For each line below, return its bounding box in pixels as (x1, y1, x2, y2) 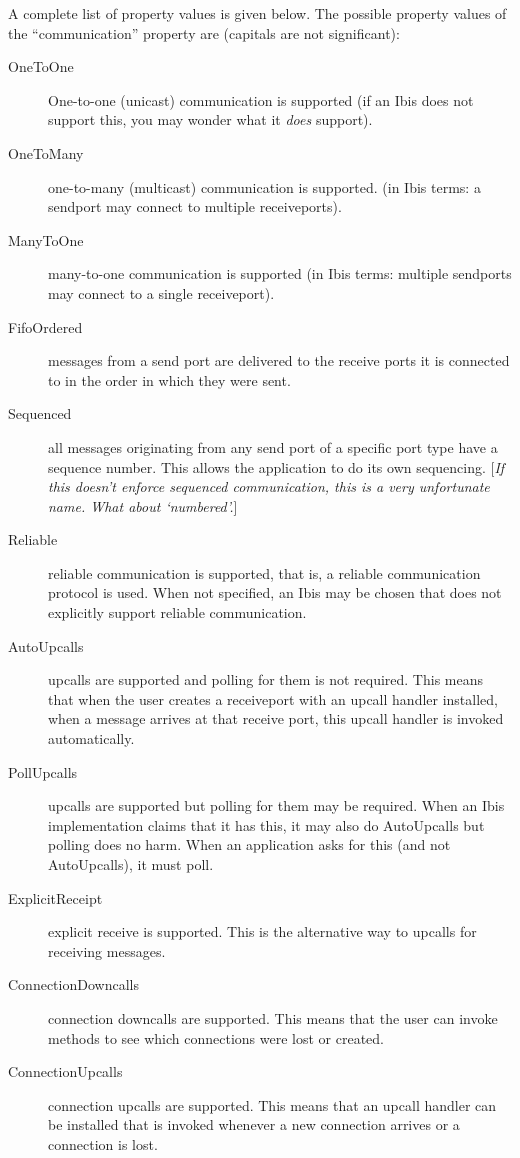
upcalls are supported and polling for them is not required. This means (48, 669, 484, 690)
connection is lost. (48, 1133, 158, 1154)
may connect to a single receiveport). (48, 282, 275, 303)
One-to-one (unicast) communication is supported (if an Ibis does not (48, 89, 474, 110)
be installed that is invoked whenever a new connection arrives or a (48, 1114, 460, 1135)
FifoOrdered (8, 316, 83, 337)
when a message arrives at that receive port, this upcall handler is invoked (48, 708, 504, 729)
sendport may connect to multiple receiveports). (48, 196, 342, 217)
